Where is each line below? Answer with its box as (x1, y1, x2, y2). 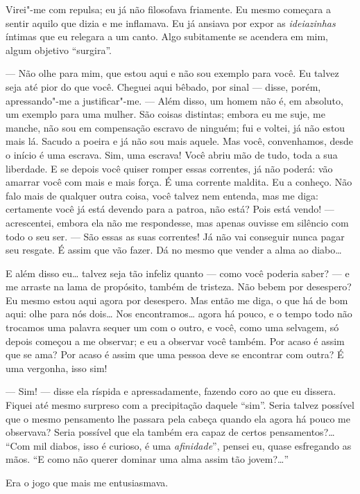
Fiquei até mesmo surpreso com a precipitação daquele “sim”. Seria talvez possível (6, 398, 354, 412)
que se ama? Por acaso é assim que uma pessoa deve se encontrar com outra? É (6, 347, 344, 362)
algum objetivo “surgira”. (6, 42, 112, 57)
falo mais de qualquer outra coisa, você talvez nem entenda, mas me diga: (6, 188, 318, 202)
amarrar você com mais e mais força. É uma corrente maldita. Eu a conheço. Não (6, 175, 352, 189)
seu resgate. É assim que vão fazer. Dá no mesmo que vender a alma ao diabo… (6, 242, 342, 257)
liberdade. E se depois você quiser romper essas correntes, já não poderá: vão (6, 161, 333, 175)
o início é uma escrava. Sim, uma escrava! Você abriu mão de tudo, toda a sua (6, 147, 338, 161)
